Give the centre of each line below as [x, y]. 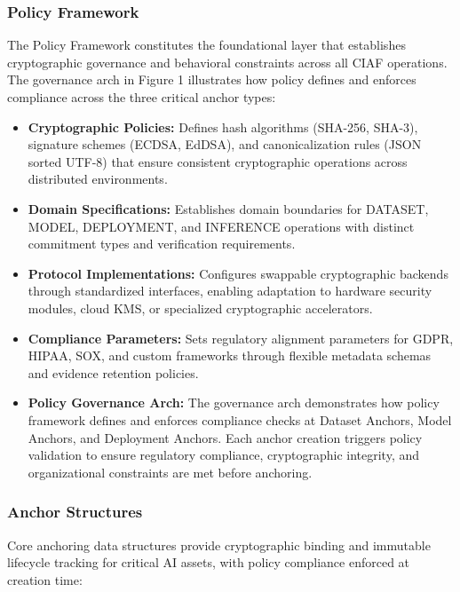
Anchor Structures [75, 512]
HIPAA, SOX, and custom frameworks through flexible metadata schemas [230, 355]
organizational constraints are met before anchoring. [170, 472]
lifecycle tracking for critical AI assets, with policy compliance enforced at [209, 562]
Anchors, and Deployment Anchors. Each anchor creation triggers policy [225, 437]
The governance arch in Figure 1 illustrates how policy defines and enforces [212, 79]
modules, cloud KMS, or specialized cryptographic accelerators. [200, 308]
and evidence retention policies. [113, 372]
